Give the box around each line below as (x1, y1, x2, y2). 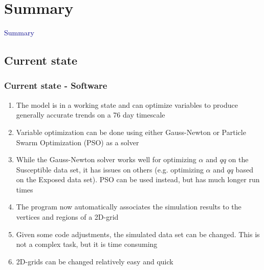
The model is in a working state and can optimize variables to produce (16, 99, 238, 110)
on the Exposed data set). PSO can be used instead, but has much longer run (16, 174, 260, 185)
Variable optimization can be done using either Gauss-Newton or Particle (16, 126, 246, 137)
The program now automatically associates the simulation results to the (16, 201, 241, 212)
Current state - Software (4, 79, 107, 92)
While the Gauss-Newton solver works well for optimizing (16, 154, 196, 165)
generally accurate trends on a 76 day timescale (16, 109, 165, 120)
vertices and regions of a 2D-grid (16, 211, 119, 222)
